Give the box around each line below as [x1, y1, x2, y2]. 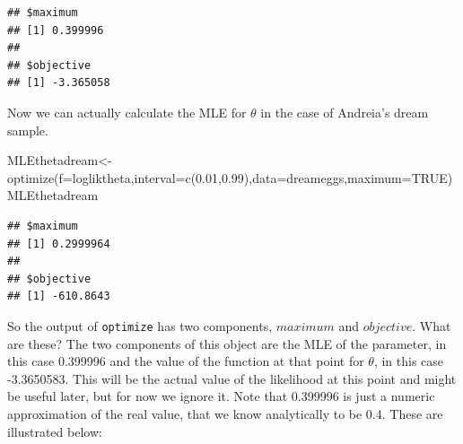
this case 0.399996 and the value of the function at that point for [7, 352, 364, 370]
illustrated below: [7, 422, 102, 440]
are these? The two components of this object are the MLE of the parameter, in [7, 334, 447, 353]
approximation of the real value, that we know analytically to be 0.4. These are [7, 404, 443, 422]
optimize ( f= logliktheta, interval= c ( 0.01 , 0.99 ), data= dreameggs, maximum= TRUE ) [7, 168, 453, 187]
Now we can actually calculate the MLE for [7, 102, 247, 121]
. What [412, 316, 451, 335]
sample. [7, 120, 48, 139]
